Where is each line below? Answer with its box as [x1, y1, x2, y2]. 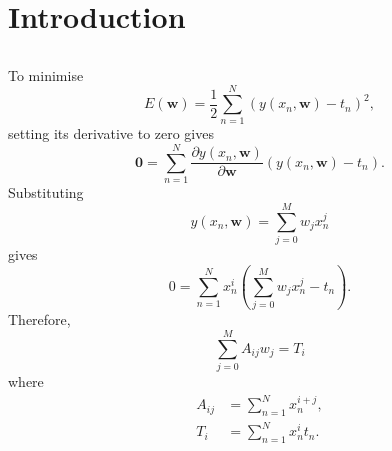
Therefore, [8, 309, 71, 330]
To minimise [8, 64, 84, 85]
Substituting [8, 182, 84, 203]
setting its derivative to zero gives [8, 123, 214, 144]
